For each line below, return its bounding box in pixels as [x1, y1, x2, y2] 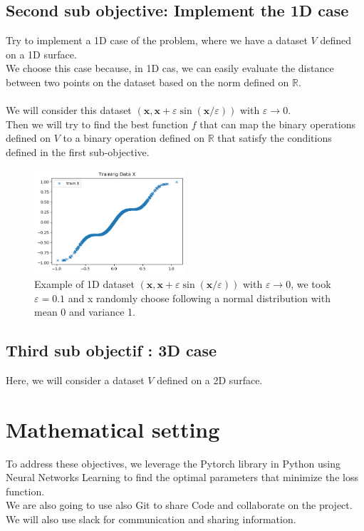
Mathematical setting [6, 414, 220, 443]
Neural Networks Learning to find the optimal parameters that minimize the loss [6, 470, 358, 485]
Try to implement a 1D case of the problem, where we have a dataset [6, 33, 308, 48]
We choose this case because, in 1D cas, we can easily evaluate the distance [6, 61, 334, 76]
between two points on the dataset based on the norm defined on [6, 74, 289, 89]
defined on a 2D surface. [157, 372, 263, 387]
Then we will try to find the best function [6, 116, 189, 131]
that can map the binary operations [199, 116, 355, 131]
